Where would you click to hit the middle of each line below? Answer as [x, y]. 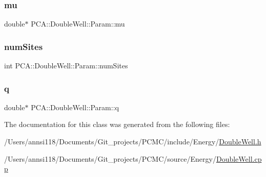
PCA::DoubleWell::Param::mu [78, 24]
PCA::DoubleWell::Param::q [75, 107]
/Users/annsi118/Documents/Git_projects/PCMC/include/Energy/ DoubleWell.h [133, 142]
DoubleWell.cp [239, 158]
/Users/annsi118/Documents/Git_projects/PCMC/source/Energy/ [110, 158]
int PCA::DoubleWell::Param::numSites [66, 66]
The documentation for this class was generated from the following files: [117, 124]
